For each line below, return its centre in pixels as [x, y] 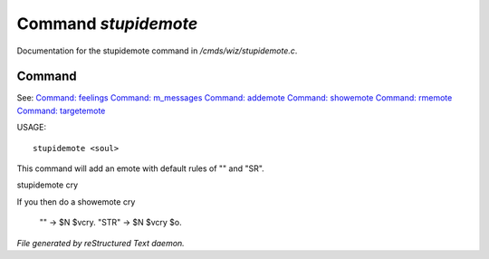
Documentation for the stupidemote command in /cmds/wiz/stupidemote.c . [157, 51]
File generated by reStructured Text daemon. [101, 243]
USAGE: [32, 128]
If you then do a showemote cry [76, 201]
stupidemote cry [48, 185]
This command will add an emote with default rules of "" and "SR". [140, 168]
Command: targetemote [61, 110]
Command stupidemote [107, 24]
